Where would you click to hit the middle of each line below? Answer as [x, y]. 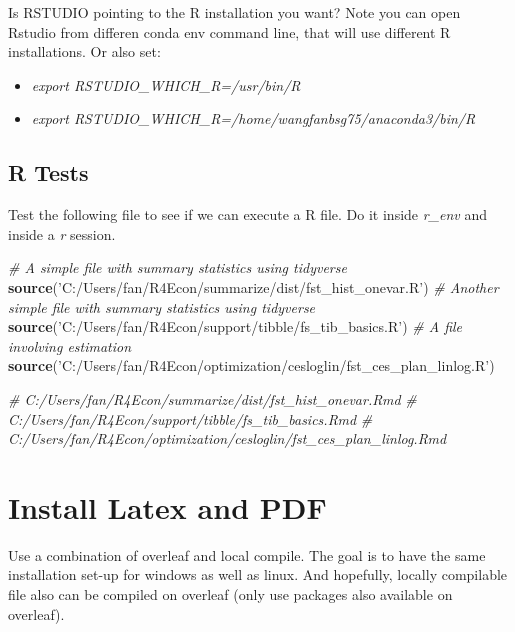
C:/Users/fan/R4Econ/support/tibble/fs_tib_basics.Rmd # [190, 418]
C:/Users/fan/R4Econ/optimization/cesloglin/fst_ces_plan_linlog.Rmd [227, 438]
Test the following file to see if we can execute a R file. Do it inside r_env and [248, 214]
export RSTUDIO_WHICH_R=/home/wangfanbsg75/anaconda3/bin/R [253, 118]
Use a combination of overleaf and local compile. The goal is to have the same [247, 554]
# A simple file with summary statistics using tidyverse [177, 267]
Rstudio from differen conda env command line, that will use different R [229, 31]
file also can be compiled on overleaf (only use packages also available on [230, 594]
